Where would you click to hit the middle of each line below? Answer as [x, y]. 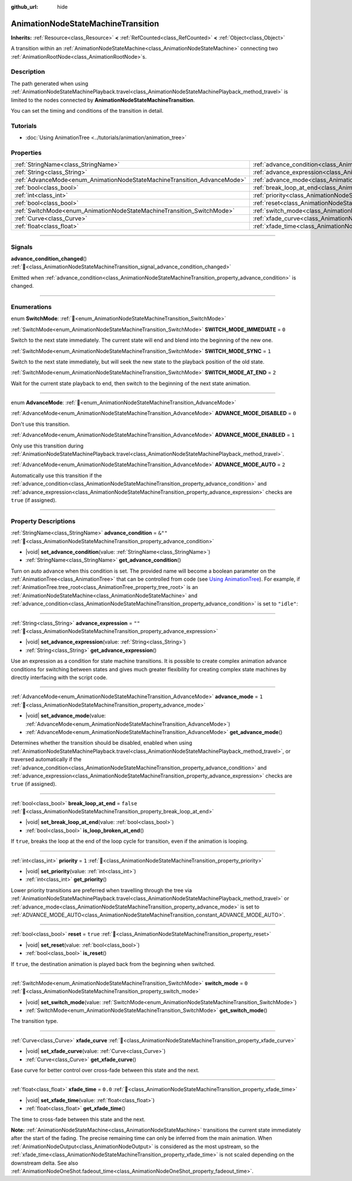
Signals [22, 247]
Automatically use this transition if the [56, 475]
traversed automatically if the [46, 759]
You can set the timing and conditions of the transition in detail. [87, 111]
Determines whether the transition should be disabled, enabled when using [101, 743]
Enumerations [31, 307]
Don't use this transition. [40, 424]
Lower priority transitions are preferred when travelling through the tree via [101, 890]
